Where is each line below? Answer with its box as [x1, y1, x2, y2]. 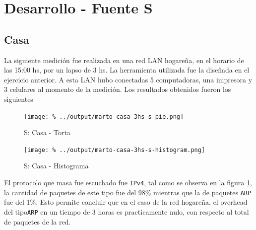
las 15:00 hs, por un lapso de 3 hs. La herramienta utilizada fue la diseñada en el [4, 65, 250, 75]
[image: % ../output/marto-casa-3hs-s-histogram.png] [24, 146, 205, 153]
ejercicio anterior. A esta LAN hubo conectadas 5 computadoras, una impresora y [4, 74, 253, 84]
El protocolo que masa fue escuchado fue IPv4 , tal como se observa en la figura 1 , [4, 177, 252, 188]
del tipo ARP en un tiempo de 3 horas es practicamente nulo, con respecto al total [4, 206, 249, 217]
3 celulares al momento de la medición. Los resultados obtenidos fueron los [4, 84, 231, 94]
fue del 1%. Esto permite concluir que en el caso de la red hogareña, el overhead [4, 197, 248, 207]
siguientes [4, 93, 33, 104]
